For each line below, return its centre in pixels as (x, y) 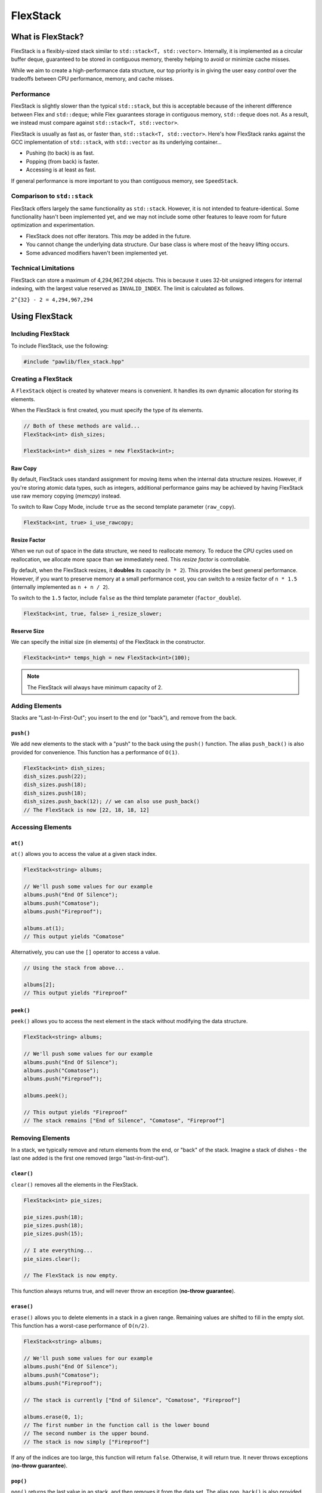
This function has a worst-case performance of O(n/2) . (80, 1326)
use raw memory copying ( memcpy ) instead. (66, 496)
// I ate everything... (58, 1251)
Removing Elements (41, 1138)
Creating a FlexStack (42, 379)
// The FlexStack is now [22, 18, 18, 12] (86, 810)
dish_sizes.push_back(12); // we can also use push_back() (112, 801)
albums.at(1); (44, 928)
